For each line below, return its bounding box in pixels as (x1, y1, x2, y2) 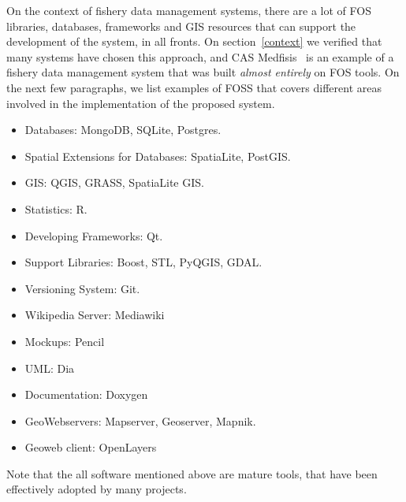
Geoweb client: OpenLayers (24, 439, 157, 456)
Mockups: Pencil (24, 333, 105, 349)
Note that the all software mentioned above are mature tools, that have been (6, 465, 378, 482)
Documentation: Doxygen (24, 386, 148, 403)
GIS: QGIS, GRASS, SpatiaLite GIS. (24, 174, 204, 191)
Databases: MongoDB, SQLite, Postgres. (24, 121, 222, 138)
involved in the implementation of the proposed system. (6, 95, 275, 111)
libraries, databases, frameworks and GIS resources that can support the (6, 17, 356, 34)
